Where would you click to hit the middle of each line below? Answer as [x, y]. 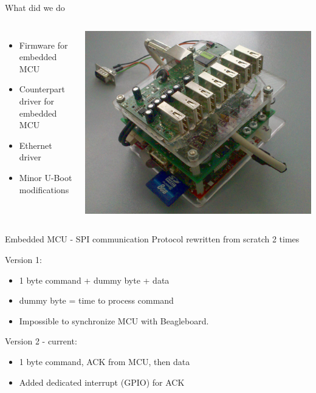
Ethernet [36, 145]
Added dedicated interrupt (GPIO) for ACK [102, 382]
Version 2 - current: [41, 341]
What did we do [35, 7]
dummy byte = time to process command [96, 300]
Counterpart [42, 89]
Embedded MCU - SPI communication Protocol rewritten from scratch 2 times [152, 239]
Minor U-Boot [46, 177]
